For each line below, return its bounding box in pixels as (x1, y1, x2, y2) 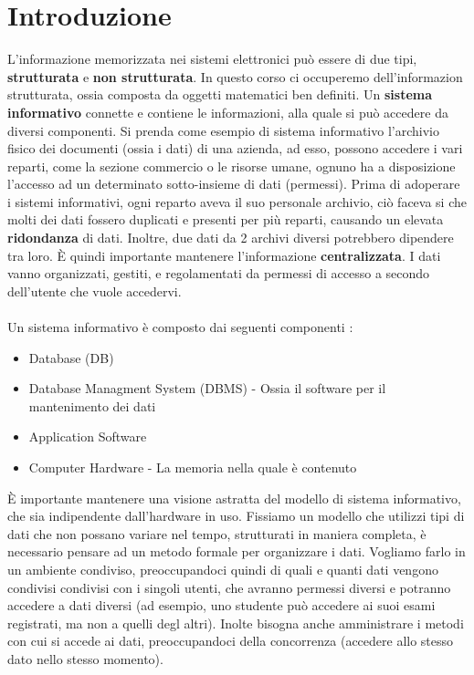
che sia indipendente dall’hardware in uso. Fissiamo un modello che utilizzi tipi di (7, 506, 465, 525)
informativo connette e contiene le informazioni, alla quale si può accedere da (7, 102, 448, 121)
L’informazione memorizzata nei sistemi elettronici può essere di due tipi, (7, 49, 417, 68)
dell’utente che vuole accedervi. (7, 281, 182, 300)
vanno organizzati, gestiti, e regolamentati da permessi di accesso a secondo (7, 264, 430, 283)
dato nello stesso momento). (7, 649, 163, 668)
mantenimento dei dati (28, 396, 156, 415)
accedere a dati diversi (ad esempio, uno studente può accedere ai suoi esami (7, 596, 436, 615)
